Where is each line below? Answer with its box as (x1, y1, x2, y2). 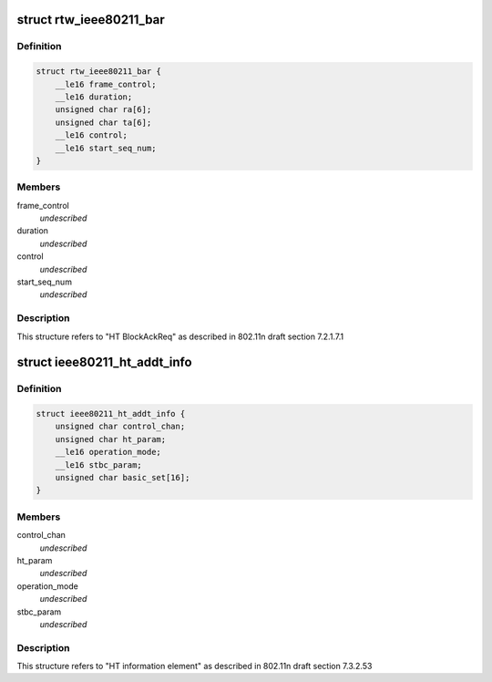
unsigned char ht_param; (55, 434, 167, 444)
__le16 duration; (55, 91, 133, 102)
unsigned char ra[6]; (55, 105, 152, 115)
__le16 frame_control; (55, 78, 157, 89)
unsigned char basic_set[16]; (55, 472, 190, 483)
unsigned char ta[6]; (55, 117, 152, 128)
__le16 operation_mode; (55, 447, 161, 458)
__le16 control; (55, 130, 128, 140)
